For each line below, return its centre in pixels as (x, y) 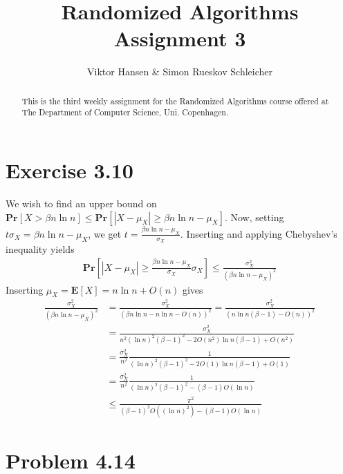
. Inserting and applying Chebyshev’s (259, 233)
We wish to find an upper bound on (81, 203)
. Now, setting (254, 217)
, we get (105, 233)
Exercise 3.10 (69, 170)
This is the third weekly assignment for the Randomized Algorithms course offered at (175, 101)
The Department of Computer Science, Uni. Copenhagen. (125, 112)
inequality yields (40, 249)
